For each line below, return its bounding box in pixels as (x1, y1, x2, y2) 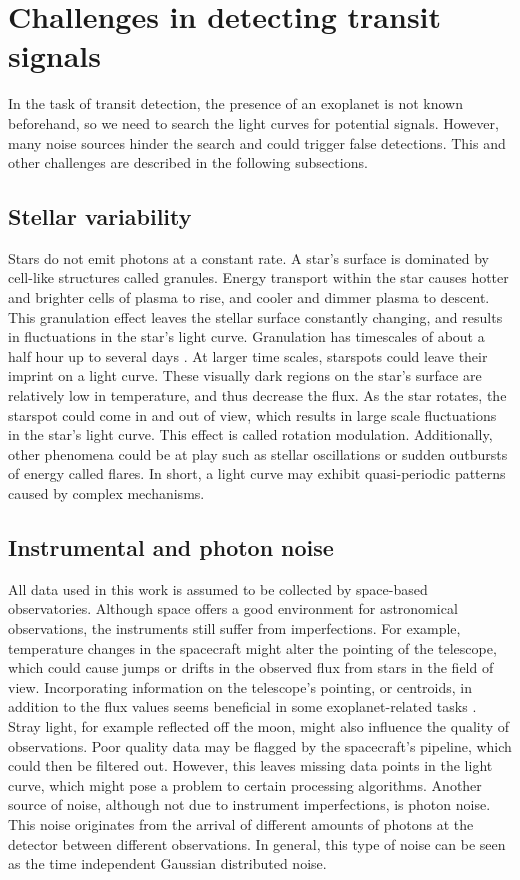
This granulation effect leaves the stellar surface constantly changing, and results (8, 306, 503, 327)
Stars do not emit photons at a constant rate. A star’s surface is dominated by (8, 247, 489, 268)
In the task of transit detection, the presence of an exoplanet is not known (8, 93, 463, 114)
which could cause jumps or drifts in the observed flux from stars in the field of (8, 657, 494, 678)
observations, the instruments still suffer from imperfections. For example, (8, 618, 461, 638)
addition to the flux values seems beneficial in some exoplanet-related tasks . (8, 696, 477, 717)
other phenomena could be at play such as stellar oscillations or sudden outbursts (8, 443, 508, 464)
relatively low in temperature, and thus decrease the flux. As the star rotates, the (8, 385, 507, 406)
